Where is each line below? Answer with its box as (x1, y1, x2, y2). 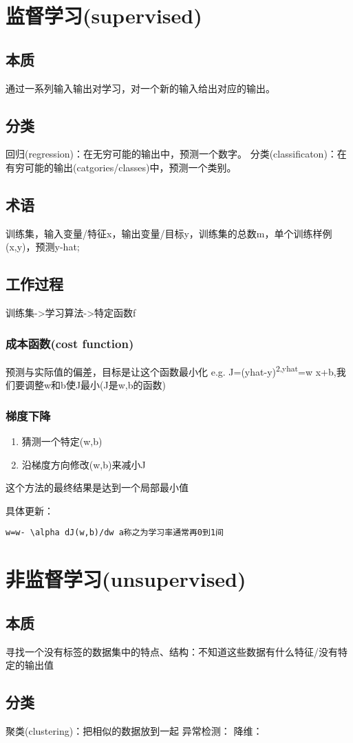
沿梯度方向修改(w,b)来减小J (21, 457, 146, 471)
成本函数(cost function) (6, 334, 134, 352)
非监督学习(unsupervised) (6, 565, 246, 593)
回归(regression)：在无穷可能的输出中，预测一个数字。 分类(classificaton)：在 (6, 147, 347, 161)
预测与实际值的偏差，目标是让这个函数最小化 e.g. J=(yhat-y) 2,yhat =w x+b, (6, 362, 336, 378)
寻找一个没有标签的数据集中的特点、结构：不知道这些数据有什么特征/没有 (6, 644, 338, 658)
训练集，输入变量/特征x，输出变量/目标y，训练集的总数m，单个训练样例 (6, 226, 332, 240)
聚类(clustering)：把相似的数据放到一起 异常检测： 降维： (6, 724, 263, 738)
